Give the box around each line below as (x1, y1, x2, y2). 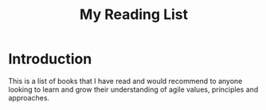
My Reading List (79, 6, 189, 24)
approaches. (8, 93, 50, 102)
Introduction (8, 50, 92, 68)
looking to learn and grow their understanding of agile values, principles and (8, 85, 259, 94)
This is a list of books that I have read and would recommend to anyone (8, 76, 243, 85)
